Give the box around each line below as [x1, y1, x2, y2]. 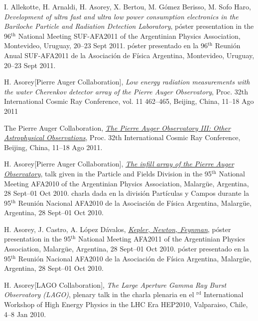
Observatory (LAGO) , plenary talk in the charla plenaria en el [4, 289, 194, 300]
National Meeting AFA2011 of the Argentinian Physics [78, 234, 246, 244]
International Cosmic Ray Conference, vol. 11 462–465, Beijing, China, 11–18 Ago [4, 96, 254, 106]
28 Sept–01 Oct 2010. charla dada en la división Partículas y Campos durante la [4, 188, 250, 198]
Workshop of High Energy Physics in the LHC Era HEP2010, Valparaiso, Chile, [4, 299, 248, 310]
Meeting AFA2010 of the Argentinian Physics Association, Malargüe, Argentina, [4, 178, 249, 188]
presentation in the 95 [4, 234, 71, 244]
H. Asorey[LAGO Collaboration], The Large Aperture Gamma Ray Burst [4, 279, 227, 290]
